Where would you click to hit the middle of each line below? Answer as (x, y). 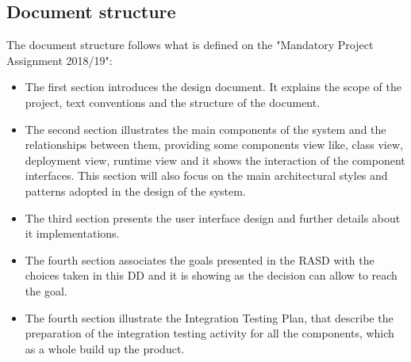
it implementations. (72, 233)
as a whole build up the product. (105, 348)
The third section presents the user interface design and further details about (213, 217)
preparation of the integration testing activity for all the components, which (209, 333)
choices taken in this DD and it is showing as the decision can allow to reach (211, 275)
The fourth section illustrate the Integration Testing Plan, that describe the (209, 317)
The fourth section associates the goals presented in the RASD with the (200, 259)
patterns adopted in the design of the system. (135, 191)
